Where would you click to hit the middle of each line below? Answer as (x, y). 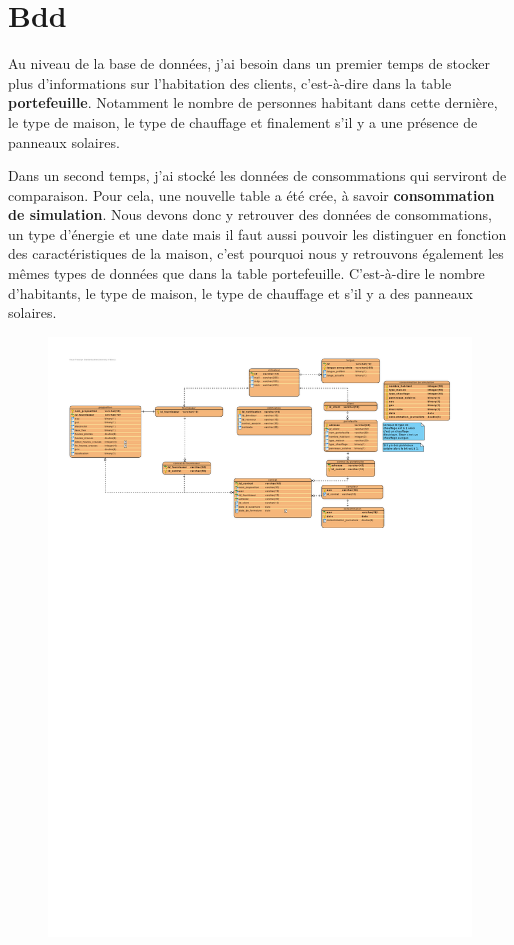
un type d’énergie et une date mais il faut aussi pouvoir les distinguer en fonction (257, 233)
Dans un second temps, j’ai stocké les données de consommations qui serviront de (257, 175)
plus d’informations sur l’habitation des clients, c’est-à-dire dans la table (230, 82)
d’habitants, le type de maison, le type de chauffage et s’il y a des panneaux (241, 292)
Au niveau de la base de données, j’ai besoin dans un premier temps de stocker (249, 63)
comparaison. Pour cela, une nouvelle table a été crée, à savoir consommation (251, 194)
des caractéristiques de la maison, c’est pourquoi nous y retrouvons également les (256, 253)
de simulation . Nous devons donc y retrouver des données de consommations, (250, 214)
